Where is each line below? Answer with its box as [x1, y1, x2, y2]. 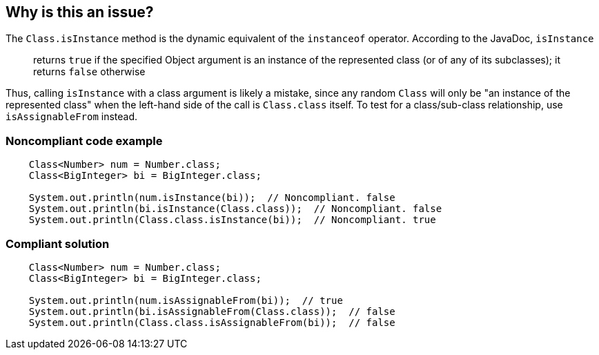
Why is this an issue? [6, 3, 154, 21]
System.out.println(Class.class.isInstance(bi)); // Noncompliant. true [28, 214, 436, 226]
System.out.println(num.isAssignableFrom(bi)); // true [28, 294, 343, 306]
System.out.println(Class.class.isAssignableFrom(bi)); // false [28, 316, 395, 328]
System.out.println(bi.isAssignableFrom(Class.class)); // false [28, 305, 395, 317]
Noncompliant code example [6, 133, 163, 148]
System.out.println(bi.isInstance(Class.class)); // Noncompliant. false [28, 203, 442, 215]
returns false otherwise [33, 66, 146, 78]
